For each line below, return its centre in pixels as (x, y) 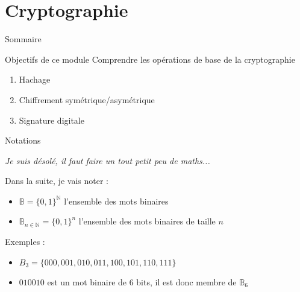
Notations (23, 140)
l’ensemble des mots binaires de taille (147, 221)
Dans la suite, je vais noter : (57, 181)
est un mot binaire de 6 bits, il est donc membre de (142, 281)
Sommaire (23, 39)
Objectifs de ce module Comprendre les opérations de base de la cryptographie (150, 59)
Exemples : (25, 242)
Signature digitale (52, 120)
